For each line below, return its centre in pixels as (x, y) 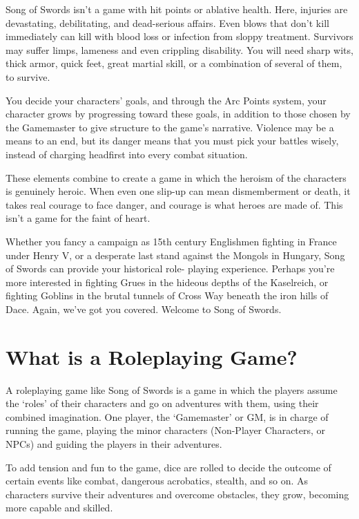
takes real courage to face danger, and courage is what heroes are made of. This (174, 204)
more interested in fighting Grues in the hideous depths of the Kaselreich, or (167, 282)
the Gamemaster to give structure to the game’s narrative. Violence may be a (170, 127)
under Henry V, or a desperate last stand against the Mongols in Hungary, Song (175, 255)
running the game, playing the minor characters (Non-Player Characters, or (166, 430)
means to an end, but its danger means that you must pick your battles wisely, (172, 141)
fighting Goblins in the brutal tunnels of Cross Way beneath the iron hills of (167, 295)
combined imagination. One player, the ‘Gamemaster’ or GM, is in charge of (167, 416)
